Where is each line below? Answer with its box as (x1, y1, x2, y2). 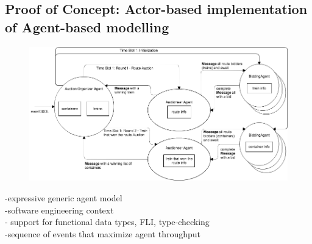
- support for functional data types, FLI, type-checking (5, 215, 210, 228)
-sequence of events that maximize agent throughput (5, 227, 201, 240)
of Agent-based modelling (5, 17, 169, 36)
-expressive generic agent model (5, 192, 122, 204)
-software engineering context (5, 203, 114, 216)
